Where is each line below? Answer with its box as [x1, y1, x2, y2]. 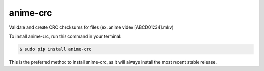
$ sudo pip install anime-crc [19, 47, 92, 52]
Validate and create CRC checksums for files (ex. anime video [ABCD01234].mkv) [9, 24, 174, 30]
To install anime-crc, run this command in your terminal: [9, 33, 122, 39]
